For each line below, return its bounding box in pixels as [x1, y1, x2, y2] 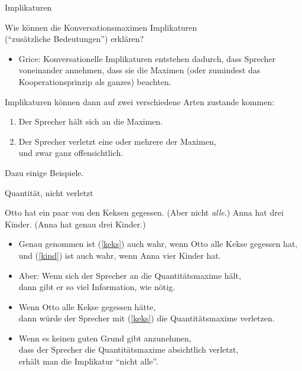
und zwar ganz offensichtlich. [18, 147, 124, 159]
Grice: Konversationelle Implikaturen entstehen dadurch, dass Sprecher [18, 52, 276, 64]
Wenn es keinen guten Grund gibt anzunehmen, [18, 331, 191, 344]
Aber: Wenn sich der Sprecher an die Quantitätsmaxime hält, [18, 269, 241, 281]
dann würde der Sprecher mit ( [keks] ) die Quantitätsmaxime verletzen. [18, 312, 275, 324]
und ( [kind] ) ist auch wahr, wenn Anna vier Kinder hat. [18, 249, 221, 261]
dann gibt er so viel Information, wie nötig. [18, 281, 176, 293]
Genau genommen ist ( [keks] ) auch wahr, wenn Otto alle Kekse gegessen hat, [18, 237, 298, 250]
